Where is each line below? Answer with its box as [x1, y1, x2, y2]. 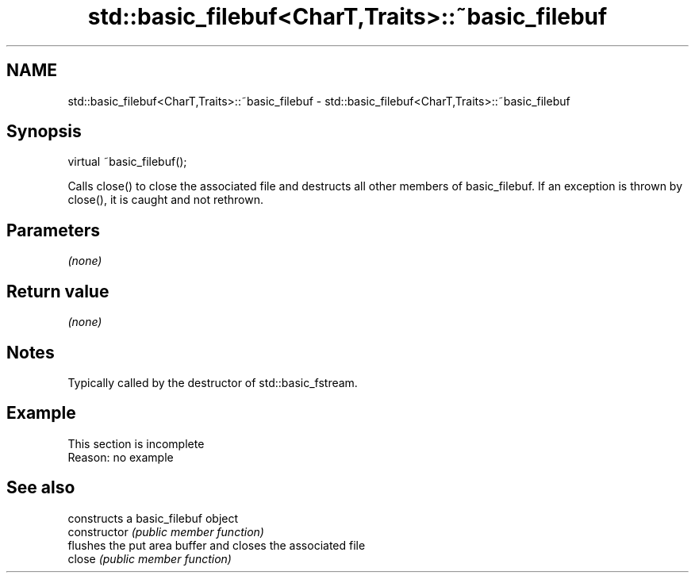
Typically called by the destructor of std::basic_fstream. [67, 375, 358, 389]
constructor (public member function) [67, 524, 264, 539]
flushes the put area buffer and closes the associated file [67, 538, 366, 552]
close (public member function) [67, 551, 232, 566]
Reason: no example [67, 450, 174, 464]
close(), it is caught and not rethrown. [67, 193, 264, 207]
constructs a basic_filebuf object [67, 511, 239, 525]
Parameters [6, 220, 100, 240]
